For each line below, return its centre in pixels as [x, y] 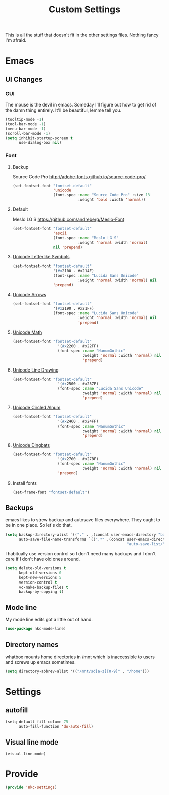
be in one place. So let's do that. [39, 525]
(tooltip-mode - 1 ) [24, 120]
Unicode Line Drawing [35, 370]
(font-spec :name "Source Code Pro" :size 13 [102, 195]
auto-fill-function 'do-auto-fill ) [56, 726]
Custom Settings [84, 9]
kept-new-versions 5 [40, 577]
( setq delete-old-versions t [36, 568]
